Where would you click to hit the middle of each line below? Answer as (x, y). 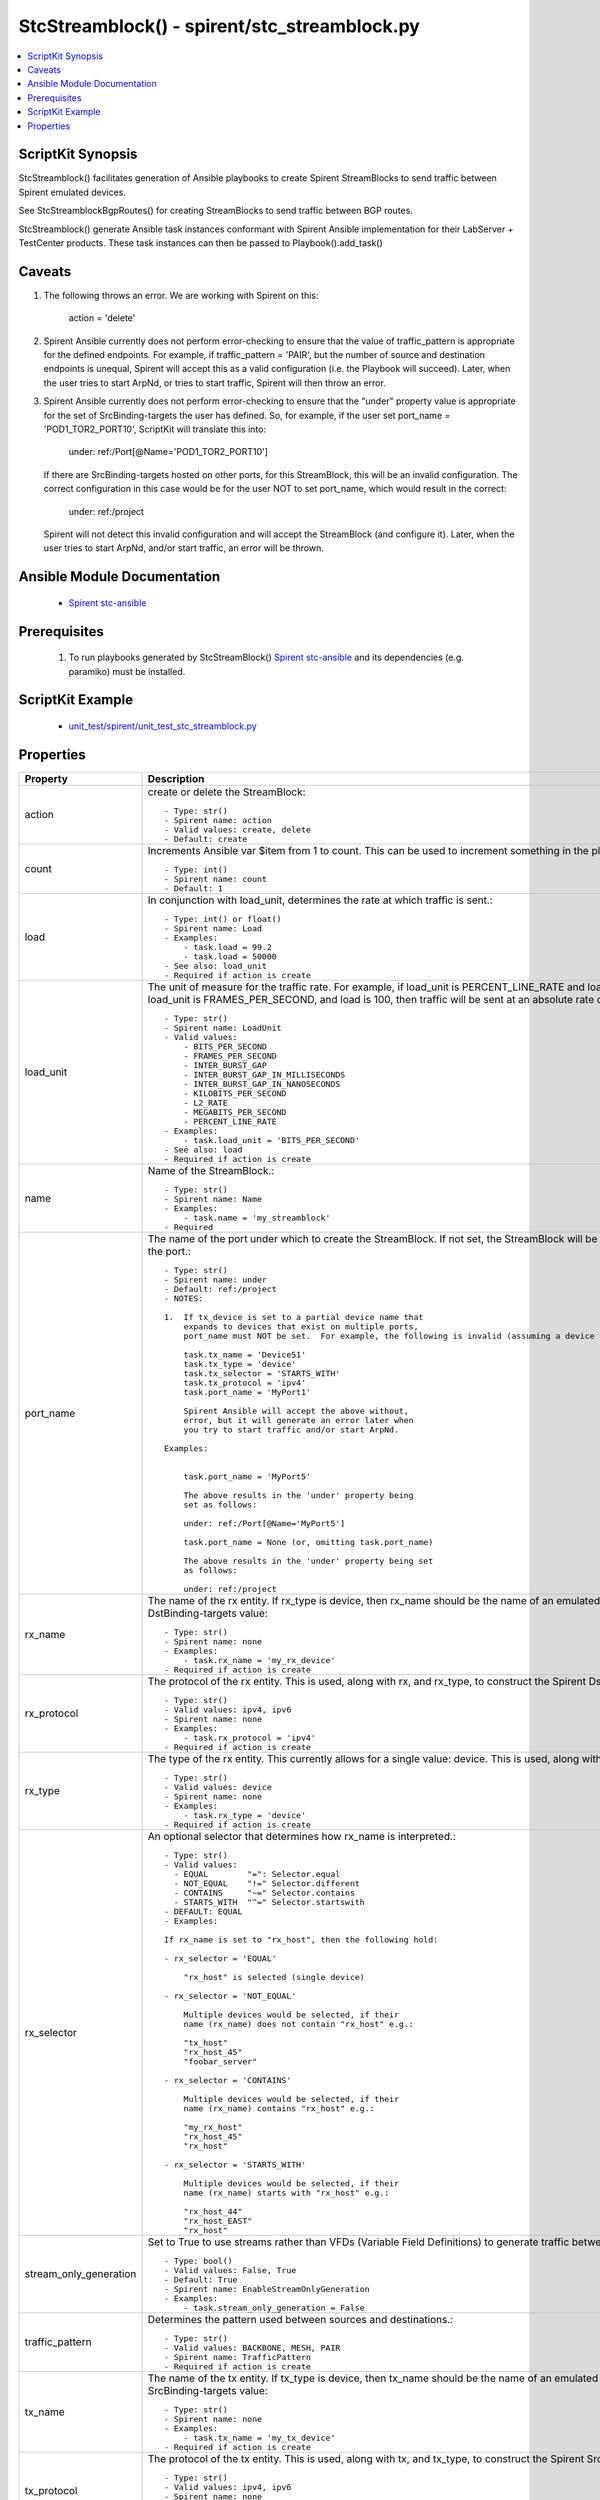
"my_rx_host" (213, 2126)
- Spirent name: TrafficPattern (237, 2356)
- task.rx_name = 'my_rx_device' (259, 1660)
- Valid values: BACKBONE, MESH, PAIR (252, 2347)
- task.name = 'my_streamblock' (257, 1217)
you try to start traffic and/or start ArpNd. (291, 1429)
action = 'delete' (102, 318)
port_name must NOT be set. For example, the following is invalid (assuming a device (389, 1335)
